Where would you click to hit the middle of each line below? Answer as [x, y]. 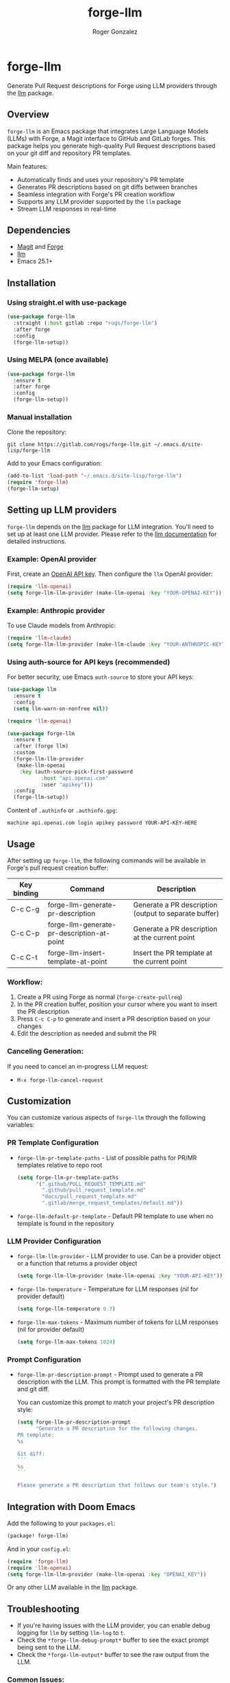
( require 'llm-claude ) [39, 638]
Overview [28, 115]
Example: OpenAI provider [52, 559]
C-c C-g [25, 909]
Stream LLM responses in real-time [66, 209]
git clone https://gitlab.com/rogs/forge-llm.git [79, 445]
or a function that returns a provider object [77, 1264]
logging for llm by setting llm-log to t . [71, 1633]
